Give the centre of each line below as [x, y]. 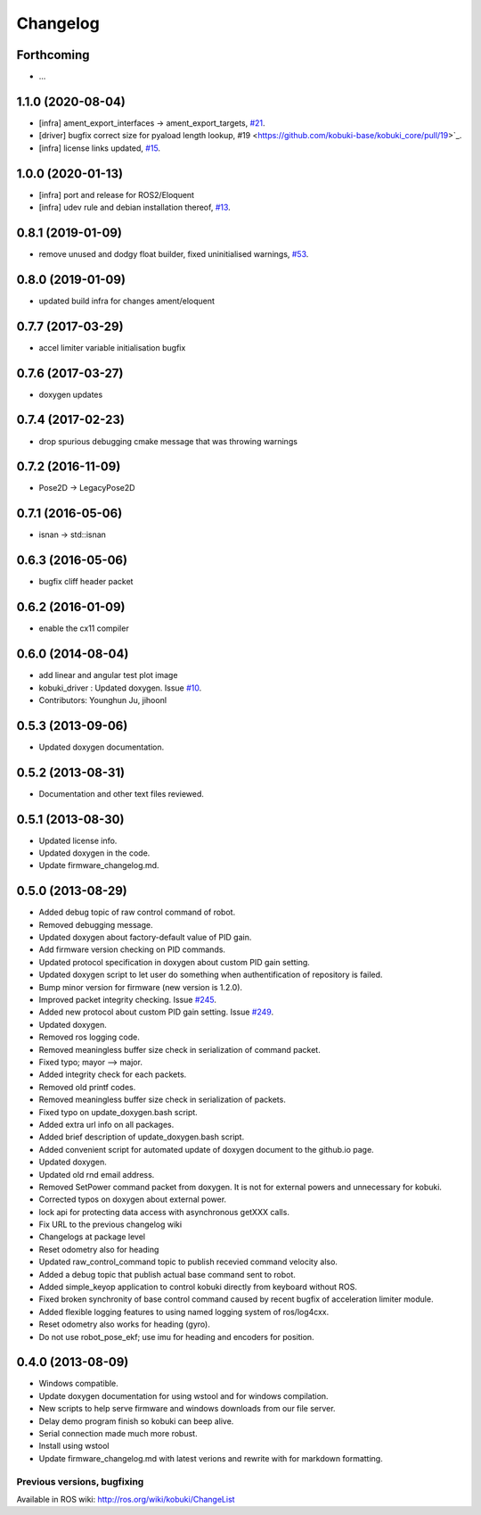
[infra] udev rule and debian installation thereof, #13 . [135, 207]
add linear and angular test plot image [108, 675]
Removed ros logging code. [89, 1037]
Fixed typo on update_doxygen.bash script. [118, 1112]
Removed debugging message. [96, 924]
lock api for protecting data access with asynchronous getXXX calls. [164, 1212]
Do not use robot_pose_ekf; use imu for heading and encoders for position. [177, 1337]
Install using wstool [74, 1446]
